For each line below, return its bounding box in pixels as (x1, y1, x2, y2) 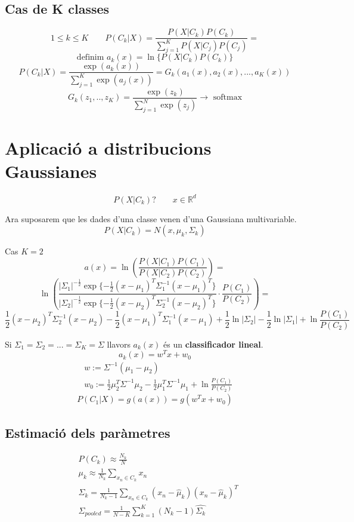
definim (76, 53, 104, 62)
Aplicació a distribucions (5, 136, 212, 159)
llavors (107, 337, 131, 350)
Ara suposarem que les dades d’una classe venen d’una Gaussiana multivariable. (5, 212, 297, 225)
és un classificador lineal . (163, 337, 263, 350)
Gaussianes (5, 159, 97, 183)
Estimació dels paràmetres (5, 423, 170, 441)
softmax (213, 93, 243, 102)
